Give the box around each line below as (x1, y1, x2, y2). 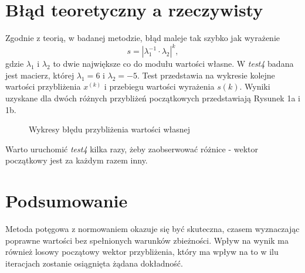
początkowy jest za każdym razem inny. (5, 154, 148, 166)
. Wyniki (239, 80, 270, 93)
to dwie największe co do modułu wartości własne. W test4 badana (53, 57, 294, 70)
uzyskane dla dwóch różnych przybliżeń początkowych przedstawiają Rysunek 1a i (5, 92, 300, 104)
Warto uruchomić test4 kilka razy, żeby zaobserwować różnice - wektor (5, 142, 258, 155)
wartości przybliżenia (5, 80, 81, 93)
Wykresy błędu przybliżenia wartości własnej (29, 123, 190, 135)
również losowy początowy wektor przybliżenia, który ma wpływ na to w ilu (5, 245, 279, 258)
